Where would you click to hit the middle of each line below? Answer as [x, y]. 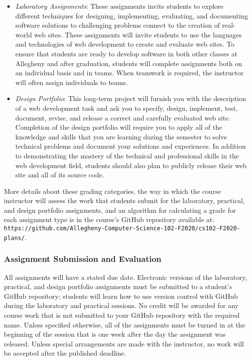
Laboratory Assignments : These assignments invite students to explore [119, 6]
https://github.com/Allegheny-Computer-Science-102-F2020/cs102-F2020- [122, 229]
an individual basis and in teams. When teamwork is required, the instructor [129, 73]
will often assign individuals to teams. [72, 82]
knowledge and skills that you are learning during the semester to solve [121, 136]
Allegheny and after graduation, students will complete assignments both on [129, 63]
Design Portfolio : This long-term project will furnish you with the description [131, 98]
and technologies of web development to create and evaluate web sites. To [125, 44]
